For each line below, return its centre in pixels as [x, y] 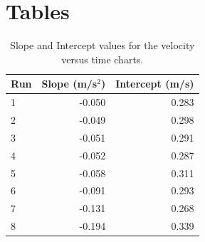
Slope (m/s [69, 84]
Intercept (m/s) [155, 84]
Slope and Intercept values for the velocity [102, 45]
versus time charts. [102, 59]
